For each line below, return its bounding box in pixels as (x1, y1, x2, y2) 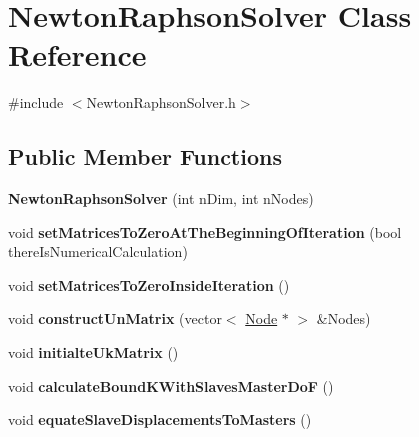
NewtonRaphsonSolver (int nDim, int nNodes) (8, 188, 314, 209)
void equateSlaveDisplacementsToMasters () (8, 409, 312, 430)
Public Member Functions (8, 141, 282, 172)
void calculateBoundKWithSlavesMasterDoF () (8, 375, 334, 396)
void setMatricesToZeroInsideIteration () (8, 274, 290, 295)
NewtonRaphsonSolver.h (86, 92, 236, 113)
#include (8, 92, 64, 113)
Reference (8, 34, 147, 75)
